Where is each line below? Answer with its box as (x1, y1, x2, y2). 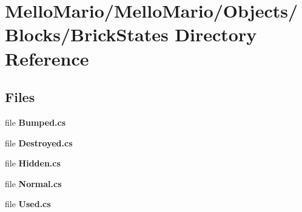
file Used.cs (5, 197, 51, 210)
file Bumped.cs (5, 115, 66, 128)
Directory (175, 22, 257, 47)
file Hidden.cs (5, 157, 61, 169)
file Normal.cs (5, 177, 62, 190)
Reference (5, 46, 89, 70)
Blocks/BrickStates (5, 22, 169, 47)
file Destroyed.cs (5, 136, 73, 149)
